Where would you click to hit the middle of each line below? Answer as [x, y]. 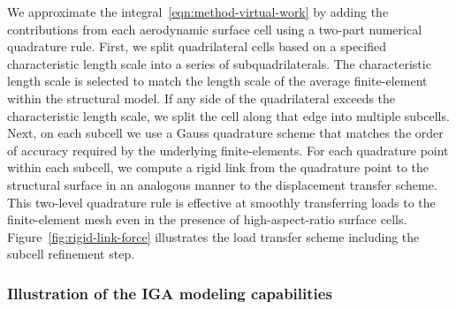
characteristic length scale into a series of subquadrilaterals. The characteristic [219, 63]
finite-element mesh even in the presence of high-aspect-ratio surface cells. [207, 219]
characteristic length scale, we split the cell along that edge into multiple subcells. [228, 115]
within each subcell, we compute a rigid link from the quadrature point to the [218, 167]
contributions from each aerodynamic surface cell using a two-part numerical [215, 29]
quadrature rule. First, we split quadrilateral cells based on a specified [197, 46]
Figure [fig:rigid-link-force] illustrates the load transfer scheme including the [213, 236]
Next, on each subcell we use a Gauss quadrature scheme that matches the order [225, 133]
